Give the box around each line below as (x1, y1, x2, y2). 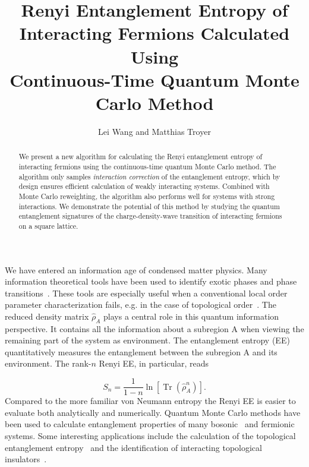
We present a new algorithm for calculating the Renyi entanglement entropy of (18, 152, 263, 162)
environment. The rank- (5, 357, 92, 370)
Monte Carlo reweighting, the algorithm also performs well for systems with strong (18, 191, 275, 201)
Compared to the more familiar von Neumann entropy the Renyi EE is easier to (5, 395, 296, 407)
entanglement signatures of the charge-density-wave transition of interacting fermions (18, 211, 282, 221)
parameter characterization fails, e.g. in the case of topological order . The (5, 298, 276, 311)
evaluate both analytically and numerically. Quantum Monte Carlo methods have (5, 406, 301, 418)
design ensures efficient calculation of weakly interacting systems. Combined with (18, 181, 270, 191)
